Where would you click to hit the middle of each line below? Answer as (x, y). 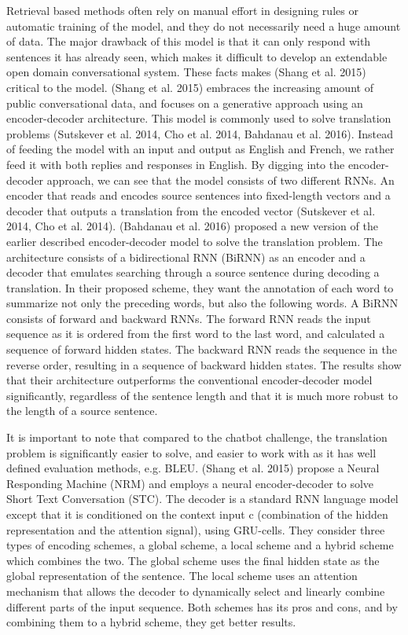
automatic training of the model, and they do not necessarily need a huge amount (204, 26)
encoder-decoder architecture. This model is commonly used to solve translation (199, 118)
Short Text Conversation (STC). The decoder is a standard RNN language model (202, 499)
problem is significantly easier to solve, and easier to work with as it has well (191, 452)
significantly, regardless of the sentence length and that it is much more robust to (202, 395)
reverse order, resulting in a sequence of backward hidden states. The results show (204, 364)
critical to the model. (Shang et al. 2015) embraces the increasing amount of (190, 87)
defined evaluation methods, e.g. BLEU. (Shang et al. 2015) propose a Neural (193, 468)
